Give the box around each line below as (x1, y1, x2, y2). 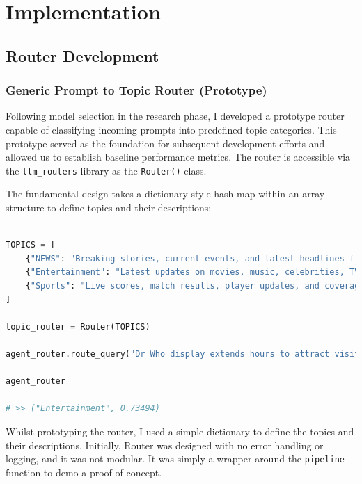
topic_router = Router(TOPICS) (6, 321, 150, 332)
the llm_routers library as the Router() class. (6, 163, 207, 177)
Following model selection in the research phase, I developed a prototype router (6, 108, 345, 123)
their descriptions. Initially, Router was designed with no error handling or (6, 437, 324, 452)
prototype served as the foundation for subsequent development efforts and (6, 136, 325, 150)
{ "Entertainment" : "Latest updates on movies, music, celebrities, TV (25, 267, 360, 277)
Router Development (6, 45, 159, 66)
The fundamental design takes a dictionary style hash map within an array (6, 186, 325, 201)
